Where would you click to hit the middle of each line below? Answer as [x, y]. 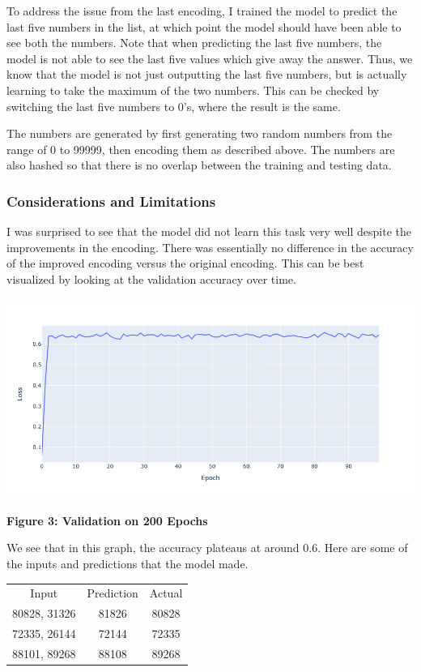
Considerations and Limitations [111, 201]
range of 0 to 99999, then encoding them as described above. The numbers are [201, 149]
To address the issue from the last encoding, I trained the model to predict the [202, 11]
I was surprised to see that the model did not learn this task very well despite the [209, 231]
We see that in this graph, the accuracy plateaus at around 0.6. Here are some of [207, 548]
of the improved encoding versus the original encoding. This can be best [185, 263]
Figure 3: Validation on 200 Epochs [107, 520]
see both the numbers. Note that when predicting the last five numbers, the [194, 43]
